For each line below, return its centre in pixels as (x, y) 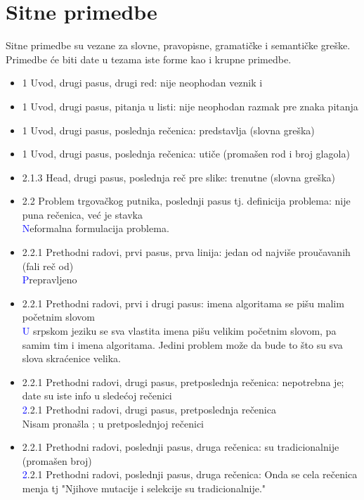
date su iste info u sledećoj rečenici (97, 396)
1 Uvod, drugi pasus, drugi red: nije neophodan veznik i (142, 83)
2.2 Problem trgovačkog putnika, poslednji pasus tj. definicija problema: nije (186, 201)
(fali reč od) (48, 265)
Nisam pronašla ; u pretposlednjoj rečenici (113, 423)
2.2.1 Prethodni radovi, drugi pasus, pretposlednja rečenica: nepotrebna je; (183, 382)
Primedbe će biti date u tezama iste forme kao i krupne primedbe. (149, 59)
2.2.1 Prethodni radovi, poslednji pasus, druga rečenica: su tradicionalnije (181, 447)
